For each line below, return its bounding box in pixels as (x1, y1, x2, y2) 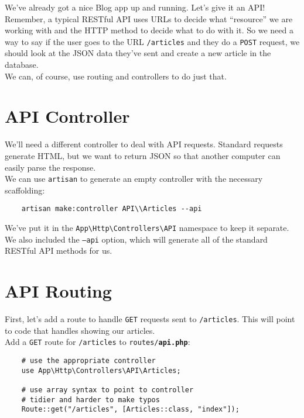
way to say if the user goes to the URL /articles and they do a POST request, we (5, 35, 300, 47)
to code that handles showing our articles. (5, 324, 155, 336)
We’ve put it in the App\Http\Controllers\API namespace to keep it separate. (5, 222, 289, 234)
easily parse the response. (5, 161, 96, 173)
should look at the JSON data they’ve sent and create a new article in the (5, 47, 271, 59)
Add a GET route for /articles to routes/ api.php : (5, 336, 190, 348)
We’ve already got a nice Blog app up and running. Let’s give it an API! (5, 1, 265, 13)
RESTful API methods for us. (5, 244, 112, 257)
